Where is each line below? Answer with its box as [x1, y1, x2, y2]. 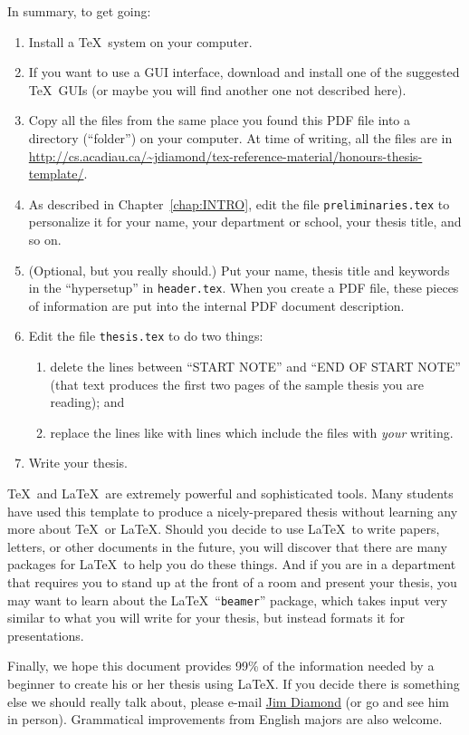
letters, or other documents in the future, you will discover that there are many [7, 537, 447, 556]
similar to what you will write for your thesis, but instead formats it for [7, 608, 405, 627]
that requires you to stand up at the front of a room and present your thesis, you [7, 573, 457, 592]
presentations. [7, 625, 84, 644]
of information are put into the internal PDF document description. [28, 295, 405, 314]
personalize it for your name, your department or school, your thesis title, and [28, 212, 462, 231]
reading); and [50, 392, 125, 411]
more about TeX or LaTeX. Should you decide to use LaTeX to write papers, [7, 519, 440, 538]
